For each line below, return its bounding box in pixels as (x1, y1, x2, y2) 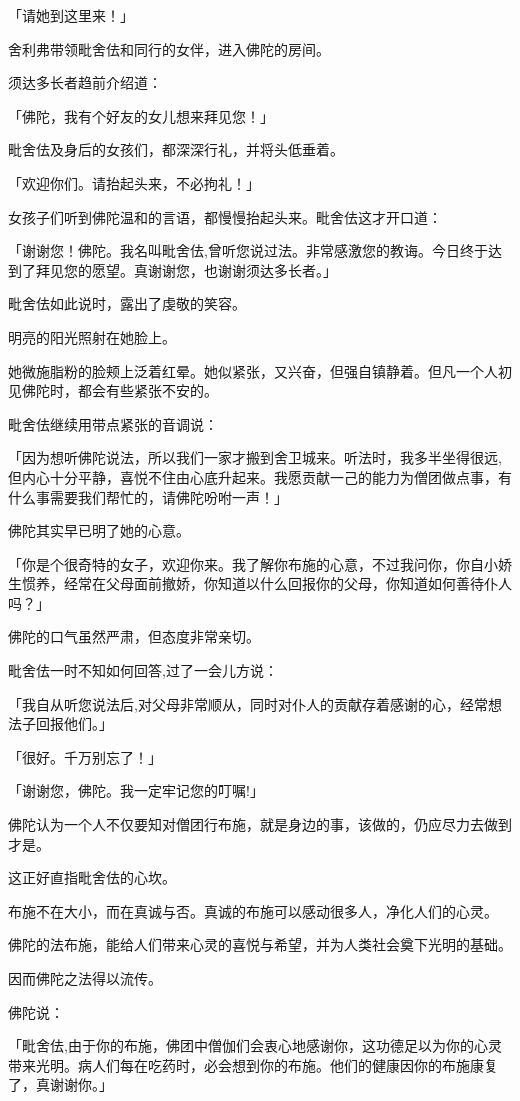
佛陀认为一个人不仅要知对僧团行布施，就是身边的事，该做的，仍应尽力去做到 (8, 814, 512, 835)
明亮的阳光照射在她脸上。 (8, 326, 176, 347)
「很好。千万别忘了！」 (8, 746, 162, 767)
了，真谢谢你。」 (8, 1074, 113, 1095)
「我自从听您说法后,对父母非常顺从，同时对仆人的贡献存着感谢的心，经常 (8, 693, 488, 714)
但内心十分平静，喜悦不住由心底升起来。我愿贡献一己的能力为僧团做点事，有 (8, 466, 512, 487)
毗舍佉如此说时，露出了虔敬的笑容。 (8, 293, 246, 314)
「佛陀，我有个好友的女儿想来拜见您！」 (8, 105, 274, 126)
